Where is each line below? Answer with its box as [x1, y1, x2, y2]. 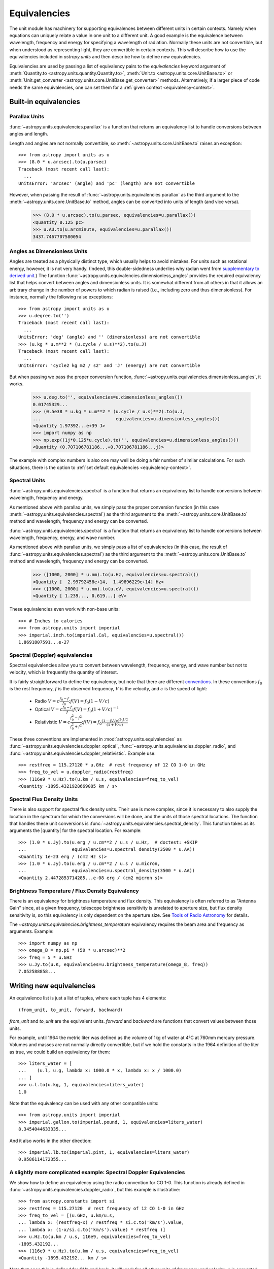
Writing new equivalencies [9, 982, 96, 990]
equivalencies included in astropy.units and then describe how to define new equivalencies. [9, 54, 201, 60]
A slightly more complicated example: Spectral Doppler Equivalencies [9, 1169, 185, 1176]
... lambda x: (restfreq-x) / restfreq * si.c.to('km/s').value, [18, 1220, 185, 1225]
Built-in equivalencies [9, 97, 81, 106]
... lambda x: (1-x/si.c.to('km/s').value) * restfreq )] [18, 1226, 166, 1232]
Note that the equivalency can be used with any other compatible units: [9, 1100, 159, 1107]
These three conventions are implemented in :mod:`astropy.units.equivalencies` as [9, 736, 182, 742]
